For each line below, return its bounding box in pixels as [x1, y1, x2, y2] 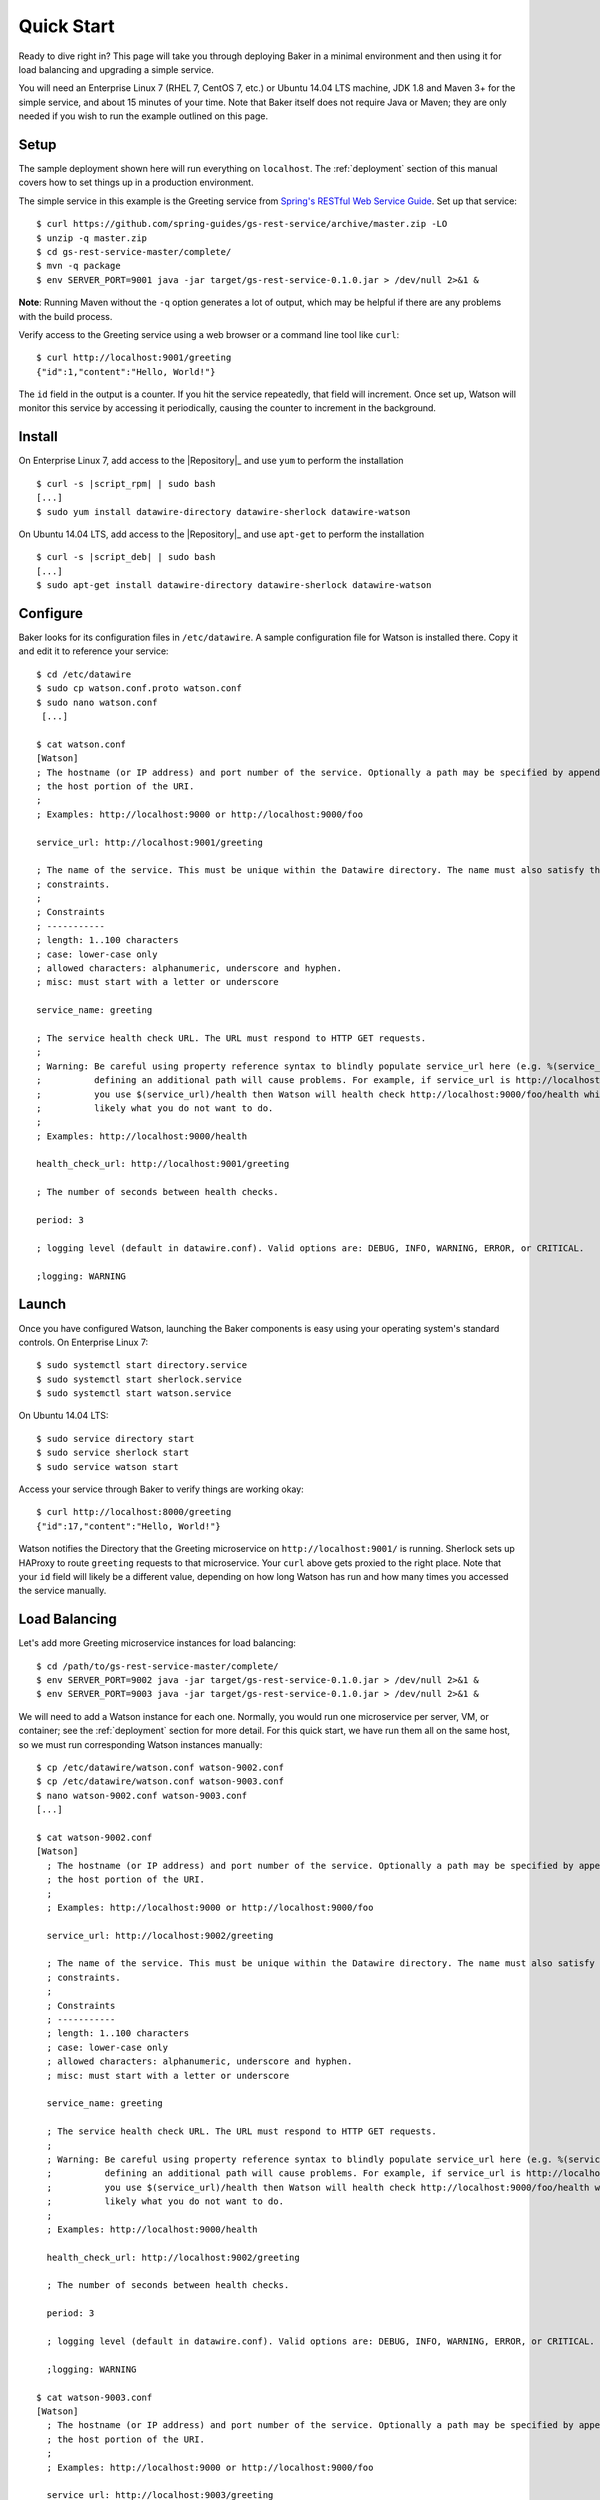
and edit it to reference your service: [18, 645, 169, 657]
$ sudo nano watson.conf [36, 696, 158, 708]
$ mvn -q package [36, 260, 121, 272]
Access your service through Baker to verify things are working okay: [18, 1483, 304, 1495]
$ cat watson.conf [36, 738, 127, 750]
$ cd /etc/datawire [36, 668, 132, 680]
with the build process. [18, 310, 113, 322]
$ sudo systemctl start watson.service [36, 1388, 232, 1399]
